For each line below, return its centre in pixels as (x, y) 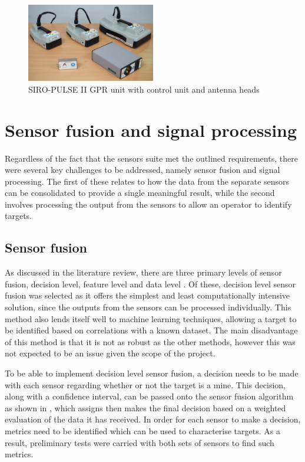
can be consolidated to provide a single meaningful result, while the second (140, 193)
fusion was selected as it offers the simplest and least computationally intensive (147, 295)
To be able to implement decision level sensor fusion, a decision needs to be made (152, 373)
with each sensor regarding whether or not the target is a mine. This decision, (145, 384)
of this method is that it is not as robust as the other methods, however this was (150, 341)
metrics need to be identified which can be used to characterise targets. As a (142, 430)
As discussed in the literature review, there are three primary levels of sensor (143, 272)
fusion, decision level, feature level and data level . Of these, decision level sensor (150, 284)
